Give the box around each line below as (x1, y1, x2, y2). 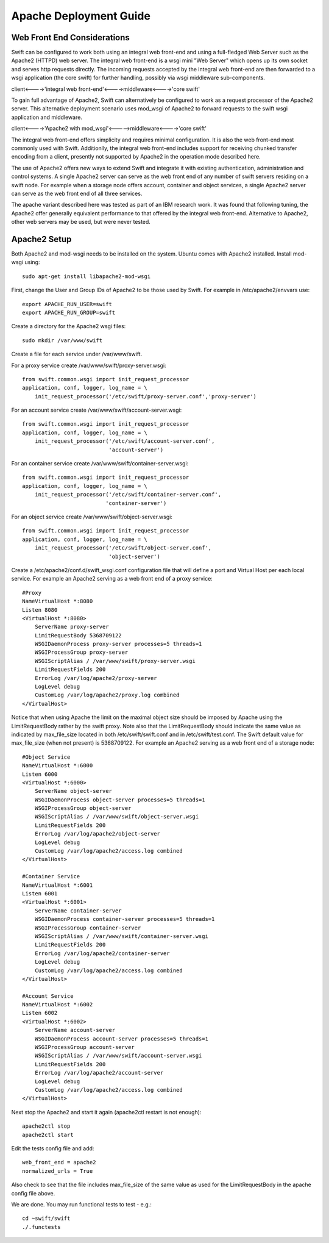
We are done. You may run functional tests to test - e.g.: (11, 1200, 152, 1208)
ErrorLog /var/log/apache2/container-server (34, 950, 170, 957)
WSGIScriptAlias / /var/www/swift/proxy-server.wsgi (34, 657, 196, 664)
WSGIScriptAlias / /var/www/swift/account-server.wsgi (34, 1052, 202, 1059)
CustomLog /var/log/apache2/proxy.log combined (34, 692, 180, 698)
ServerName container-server (34, 907, 122, 914)
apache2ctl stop (22, 1123, 71, 1130)
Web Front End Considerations (11, 32, 130, 43)
